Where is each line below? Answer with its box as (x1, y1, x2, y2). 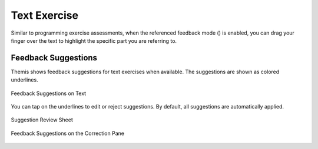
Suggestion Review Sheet (11, 116, 73, 123)
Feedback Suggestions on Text (11, 90, 87, 97)
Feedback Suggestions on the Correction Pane (11, 130, 125, 137)
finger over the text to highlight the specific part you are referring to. (11, 37, 177, 44)
